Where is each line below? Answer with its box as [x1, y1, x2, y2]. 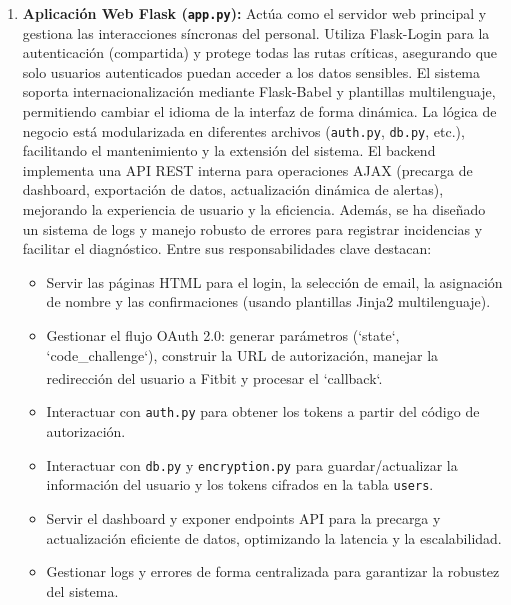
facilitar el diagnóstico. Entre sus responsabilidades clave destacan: [22, 238, 432, 259]
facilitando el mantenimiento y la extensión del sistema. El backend [22, 140, 436, 161]
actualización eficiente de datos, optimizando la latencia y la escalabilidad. [46, 527, 502, 548]
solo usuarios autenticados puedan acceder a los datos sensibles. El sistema [22, 61, 481, 82]
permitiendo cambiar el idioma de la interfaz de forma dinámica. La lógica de [22, 101, 497, 122]
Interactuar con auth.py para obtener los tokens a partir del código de [46, 401, 480, 422]
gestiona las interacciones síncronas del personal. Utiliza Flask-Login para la [22, 22, 490, 43]
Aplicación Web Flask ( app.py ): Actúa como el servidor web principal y [22, 3, 487, 23]
